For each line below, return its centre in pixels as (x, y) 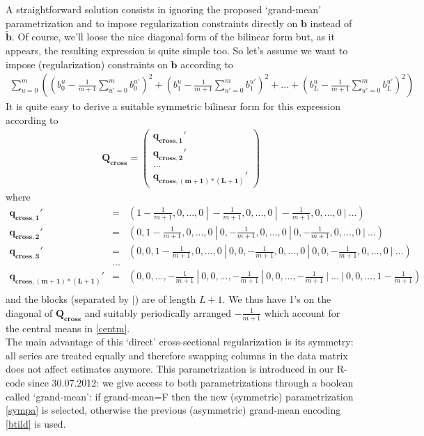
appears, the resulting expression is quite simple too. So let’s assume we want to (177, 50)
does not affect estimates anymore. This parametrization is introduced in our (170, 369)
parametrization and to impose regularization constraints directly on (152, 23)
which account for (302, 312)
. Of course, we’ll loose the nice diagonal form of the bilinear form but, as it (173, 37)
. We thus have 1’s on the (277, 299)
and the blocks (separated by (68, 299)
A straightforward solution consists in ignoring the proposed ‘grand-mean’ (164, 9)
